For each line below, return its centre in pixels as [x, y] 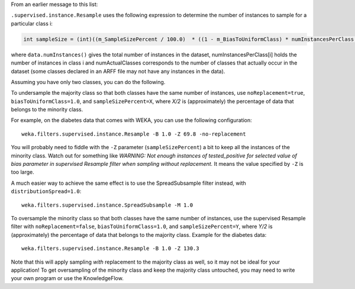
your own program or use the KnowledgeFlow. [67, 278]
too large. [23, 172]
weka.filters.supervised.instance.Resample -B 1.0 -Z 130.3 [110, 248]
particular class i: [32, 23]
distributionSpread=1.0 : [46, 191]
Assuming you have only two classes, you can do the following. [88, 82]
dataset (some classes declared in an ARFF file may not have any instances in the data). [118, 71]
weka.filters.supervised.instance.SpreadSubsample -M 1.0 [107, 205]
